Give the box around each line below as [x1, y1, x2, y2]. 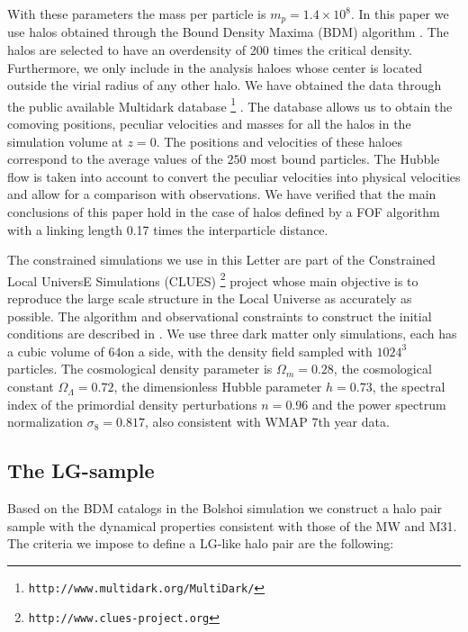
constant [7, 377, 54, 396]
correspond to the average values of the [7, 149, 223, 168]
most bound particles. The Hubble [250, 149, 440, 168]
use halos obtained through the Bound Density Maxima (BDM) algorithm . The [7, 23, 449, 41]
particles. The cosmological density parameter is [7, 359, 273, 378]
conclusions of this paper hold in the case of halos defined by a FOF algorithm [7, 203, 440, 221]
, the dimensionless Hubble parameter [113, 377, 322, 396]
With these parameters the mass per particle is [7, 5, 266, 23]
